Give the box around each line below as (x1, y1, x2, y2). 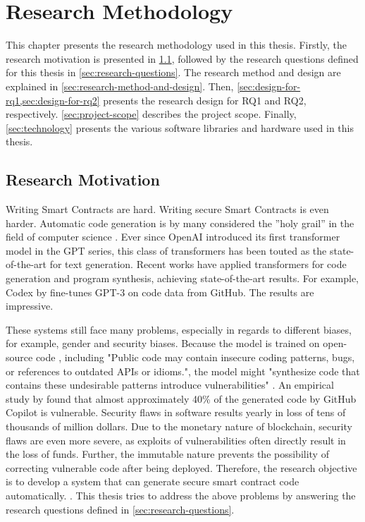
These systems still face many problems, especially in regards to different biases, (6, 322, 352, 336)
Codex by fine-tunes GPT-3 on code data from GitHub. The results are (6, 284, 314, 299)
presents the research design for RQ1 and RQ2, (103, 92, 307, 107)
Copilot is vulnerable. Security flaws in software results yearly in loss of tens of (6, 405, 346, 420)
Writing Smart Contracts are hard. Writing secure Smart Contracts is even (6, 202, 329, 217)
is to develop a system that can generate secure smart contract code (6, 474, 299, 489)
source (6, 350, 33, 365)
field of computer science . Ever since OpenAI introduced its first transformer (6, 229, 340, 244)
